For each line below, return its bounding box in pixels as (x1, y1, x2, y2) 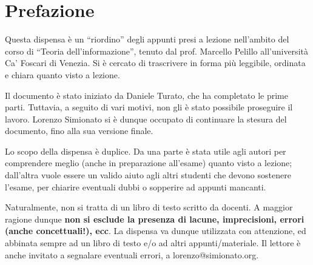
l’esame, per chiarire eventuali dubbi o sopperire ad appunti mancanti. (5, 180, 266, 193)
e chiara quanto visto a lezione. (5, 68, 120, 81)
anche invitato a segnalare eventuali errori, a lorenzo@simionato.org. (5, 248, 259, 261)
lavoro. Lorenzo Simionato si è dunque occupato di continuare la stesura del (5, 112, 287, 125)
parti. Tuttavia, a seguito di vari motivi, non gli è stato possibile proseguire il (5, 101, 293, 113)
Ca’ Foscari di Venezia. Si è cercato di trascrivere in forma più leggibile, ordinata (5, 56, 306, 69)
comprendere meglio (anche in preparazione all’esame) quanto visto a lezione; (5, 156, 292, 169)
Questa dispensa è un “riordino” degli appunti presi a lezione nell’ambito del (5, 33, 289, 45)
